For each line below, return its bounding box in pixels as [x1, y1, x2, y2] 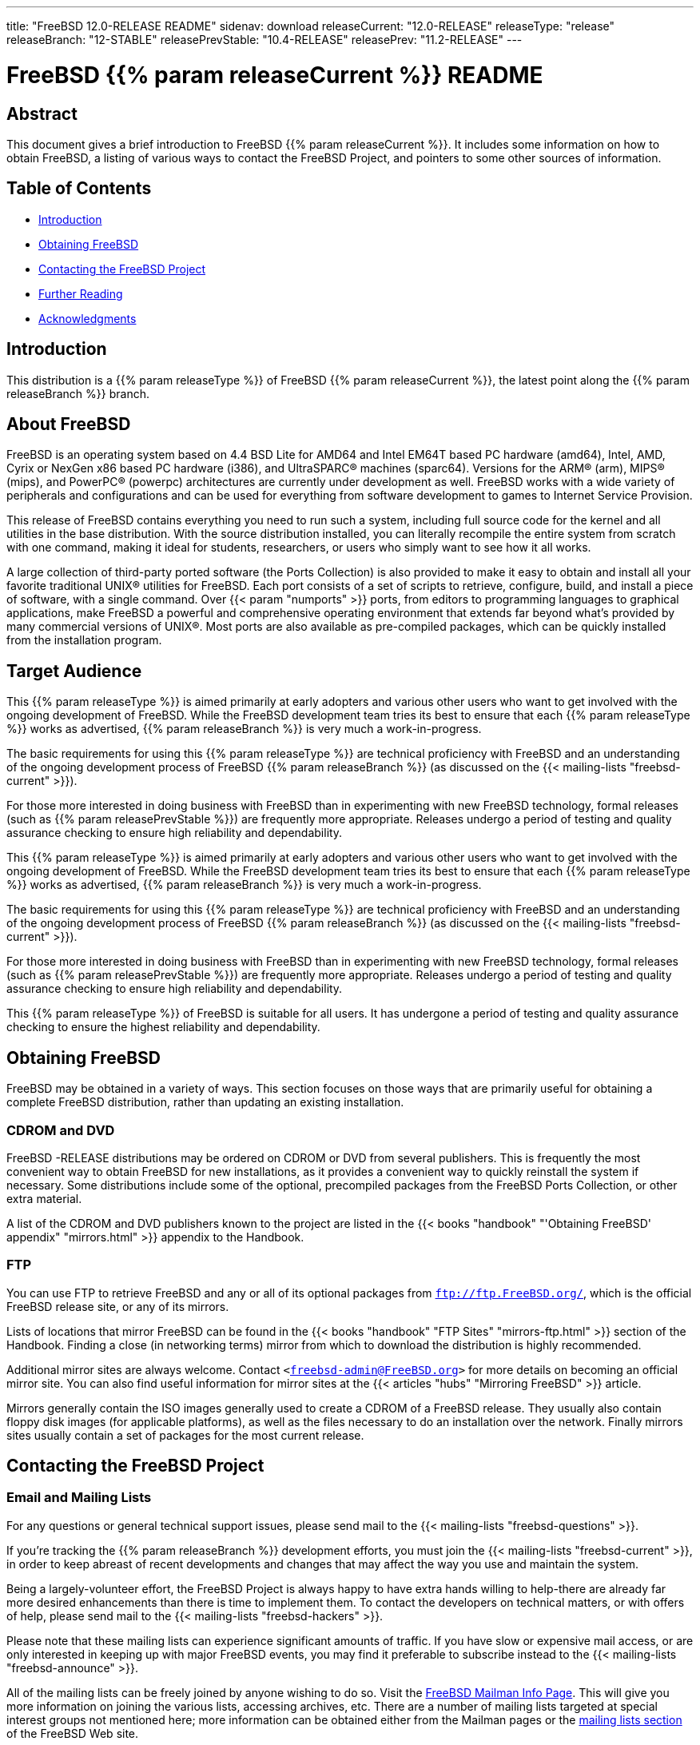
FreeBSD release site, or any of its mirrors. [6, 1299, 229, 1313]
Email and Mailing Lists [6, 1489, 152, 1506]
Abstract [6, 103, 78, 124]
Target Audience [6, 660, 142, 681]
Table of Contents [6, 178, 152, 199]
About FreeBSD [6, 414, 131, 435]
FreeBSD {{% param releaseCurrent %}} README [6, 61, 543, 89]
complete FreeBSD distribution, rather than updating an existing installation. [6, 1095, 404, 1110]
